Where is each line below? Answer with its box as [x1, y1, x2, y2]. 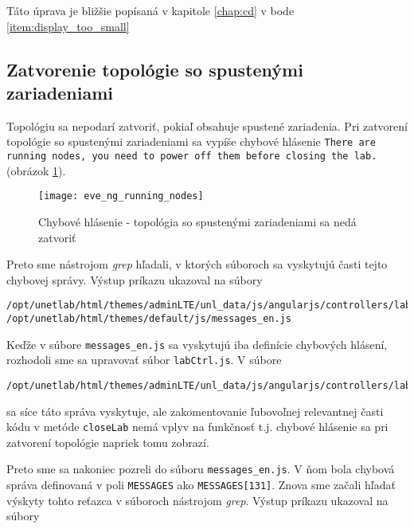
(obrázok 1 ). [6, 162, 66, 178]
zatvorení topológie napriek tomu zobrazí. [6, 433, 209, 450]
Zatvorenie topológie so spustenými [6, 57, 303, 81]
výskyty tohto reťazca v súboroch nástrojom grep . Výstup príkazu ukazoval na [6, 492, 389, 508]
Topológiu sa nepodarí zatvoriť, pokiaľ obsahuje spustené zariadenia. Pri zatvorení [6, 117, 408, 134]
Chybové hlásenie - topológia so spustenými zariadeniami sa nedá [38, 213, 357, 229]
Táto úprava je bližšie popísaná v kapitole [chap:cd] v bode [6, 2, 295, 18]
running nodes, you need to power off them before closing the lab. [6, 151, 377, 163]
